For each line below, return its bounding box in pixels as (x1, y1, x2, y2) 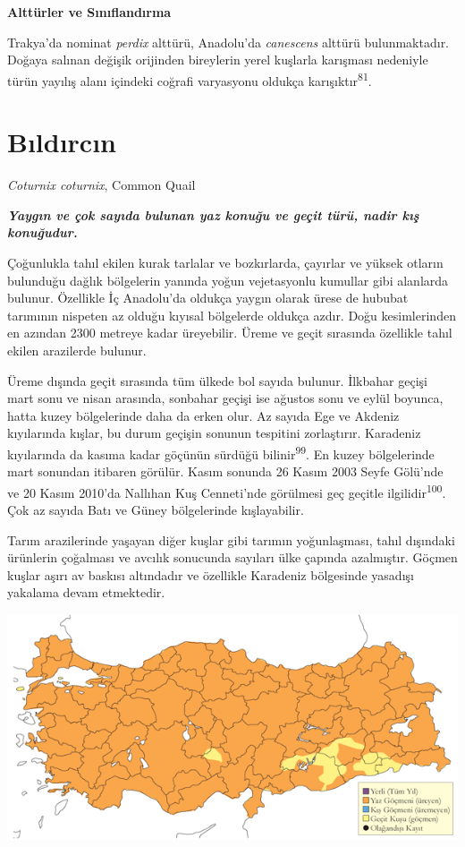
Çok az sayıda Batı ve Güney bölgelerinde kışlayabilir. (7, 500, 304, 518)
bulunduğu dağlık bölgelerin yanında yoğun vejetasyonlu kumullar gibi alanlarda (7, 270, 449, 289)
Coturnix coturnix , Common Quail (7, 175, 196, 194)
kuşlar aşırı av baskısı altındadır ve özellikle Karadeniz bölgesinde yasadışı (7, 565, 414, 584)
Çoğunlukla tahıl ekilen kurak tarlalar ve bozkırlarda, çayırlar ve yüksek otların (7, 252, 444, 271)
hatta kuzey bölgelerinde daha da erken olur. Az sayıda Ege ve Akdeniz (7, 406, 400, 424)
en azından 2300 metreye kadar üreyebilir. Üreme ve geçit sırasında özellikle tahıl (7, 323, 452, 342)
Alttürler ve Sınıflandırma (7, 3, 172, 21)
